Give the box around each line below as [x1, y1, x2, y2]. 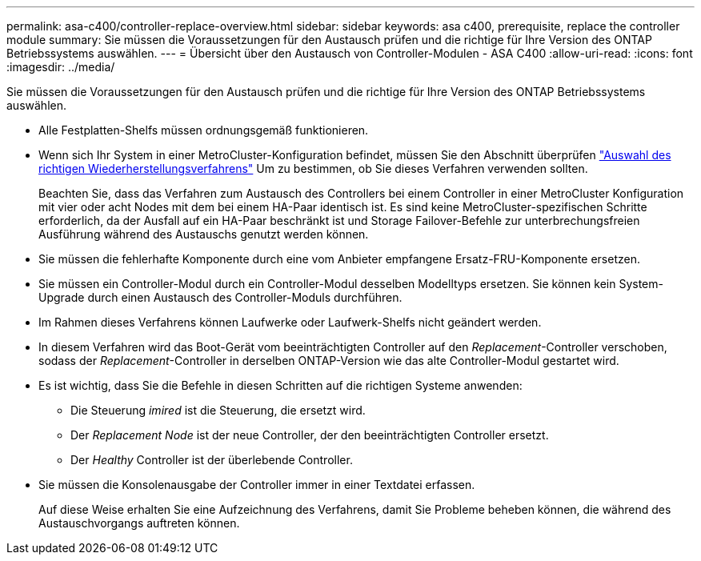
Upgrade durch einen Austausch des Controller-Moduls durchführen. [38, 291, 403, 304]
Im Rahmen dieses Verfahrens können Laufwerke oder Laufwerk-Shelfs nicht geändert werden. [38, 315, 542, 329]
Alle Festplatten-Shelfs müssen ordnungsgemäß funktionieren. [38, 123, 369, 137]
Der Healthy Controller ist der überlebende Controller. [70, 453, 353, 467]
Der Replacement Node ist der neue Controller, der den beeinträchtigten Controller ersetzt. [70, 428, 549, 442]
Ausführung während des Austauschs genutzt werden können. [38, 227, 369, 241]
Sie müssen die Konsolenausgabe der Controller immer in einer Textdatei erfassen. [38, 478, 475, 491]
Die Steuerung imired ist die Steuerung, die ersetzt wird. [70, 403, 366, 417]
